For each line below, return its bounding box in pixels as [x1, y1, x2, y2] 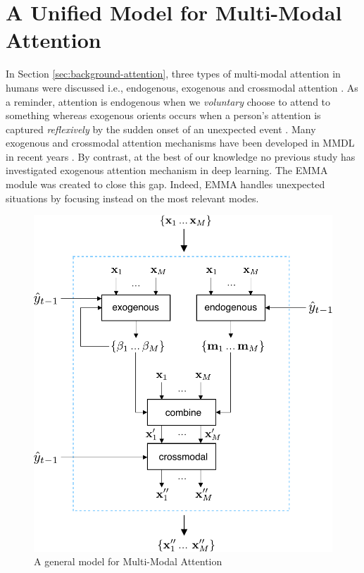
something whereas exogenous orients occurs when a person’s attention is [6, 108, 321, 123]
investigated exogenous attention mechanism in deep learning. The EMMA [6, 163, 328, 178]
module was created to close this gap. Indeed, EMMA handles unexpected [6, 177, 325, 192]
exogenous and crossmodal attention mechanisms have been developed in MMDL [6, 135, 355, 150]
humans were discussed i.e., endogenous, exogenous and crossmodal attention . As [6, 80, 358, 94]
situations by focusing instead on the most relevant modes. [6, 190, 259, 205]
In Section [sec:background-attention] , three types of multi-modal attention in [6, 66, 341, 81]
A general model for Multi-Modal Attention [34, 554, 222, 569]
